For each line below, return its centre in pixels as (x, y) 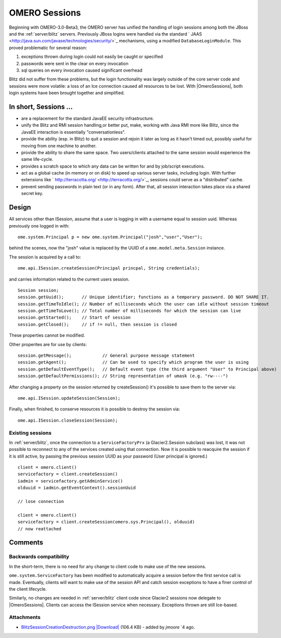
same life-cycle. (37, 159)
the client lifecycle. (28, 589)
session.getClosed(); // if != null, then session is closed (97, 324)
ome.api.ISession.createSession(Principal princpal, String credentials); (109, 268)
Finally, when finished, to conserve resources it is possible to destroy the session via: (94, 409)
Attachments (25, 618)
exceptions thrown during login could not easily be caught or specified (92, 57)
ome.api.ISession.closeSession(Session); (68, 420)
